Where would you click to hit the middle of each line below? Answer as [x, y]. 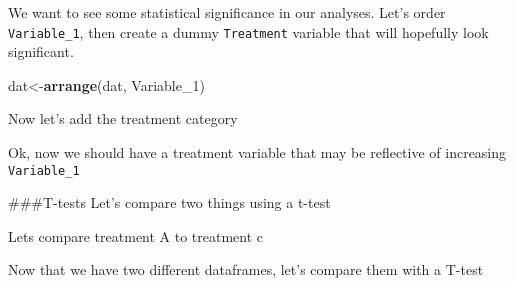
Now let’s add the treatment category [123, 118]
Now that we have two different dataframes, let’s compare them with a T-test [246, 269]
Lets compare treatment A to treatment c [136, 235]
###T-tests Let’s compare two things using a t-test [169, 202]
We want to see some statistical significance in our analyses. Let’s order [227, 12]
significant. [41, 51]
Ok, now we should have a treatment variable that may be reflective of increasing [257, 152]
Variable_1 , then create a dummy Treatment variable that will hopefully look [248, 31]
